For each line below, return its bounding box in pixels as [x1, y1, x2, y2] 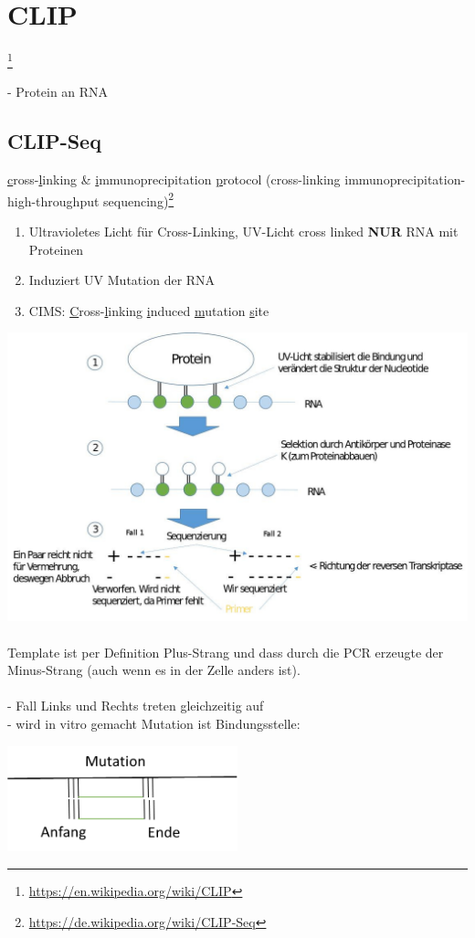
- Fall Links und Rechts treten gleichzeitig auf [7, 696, 264, 715]
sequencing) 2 [103, 188, 174, 210]
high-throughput [7, 191, 100, 210]
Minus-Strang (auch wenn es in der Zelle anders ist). [7, 660, 301, 680]
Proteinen [28, 239, 84, 258]
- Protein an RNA [7, 82, 109, 101]
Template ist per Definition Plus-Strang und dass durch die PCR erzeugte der [7, 642, 444, 661]
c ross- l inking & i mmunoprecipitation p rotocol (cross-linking [7, 170, 341, 189]
